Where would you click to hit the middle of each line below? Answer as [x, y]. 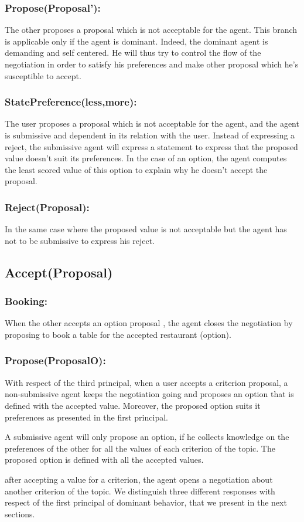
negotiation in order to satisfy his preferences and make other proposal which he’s [152, 64]
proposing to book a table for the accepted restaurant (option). [118, 334]
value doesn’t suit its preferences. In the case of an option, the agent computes [146, 158]
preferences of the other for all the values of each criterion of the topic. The [140, 448]
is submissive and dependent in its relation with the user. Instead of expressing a [150, 135]
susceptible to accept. [43, 75]
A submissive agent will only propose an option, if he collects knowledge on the [147, 437]
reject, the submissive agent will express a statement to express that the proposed [151, 146]
